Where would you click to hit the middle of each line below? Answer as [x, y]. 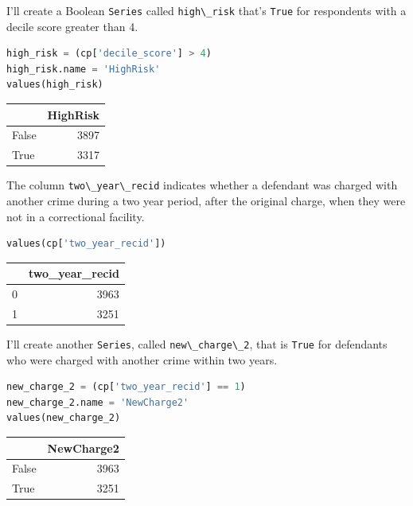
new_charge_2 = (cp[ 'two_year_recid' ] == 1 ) [126, 387]
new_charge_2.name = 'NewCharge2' [98, 402]
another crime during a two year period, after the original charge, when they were [206, 200]
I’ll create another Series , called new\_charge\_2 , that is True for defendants [197, 344]
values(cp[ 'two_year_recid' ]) [86, 244]
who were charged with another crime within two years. [142, 359]
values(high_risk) [55, 85]
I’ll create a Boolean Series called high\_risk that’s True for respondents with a [206, 10]
